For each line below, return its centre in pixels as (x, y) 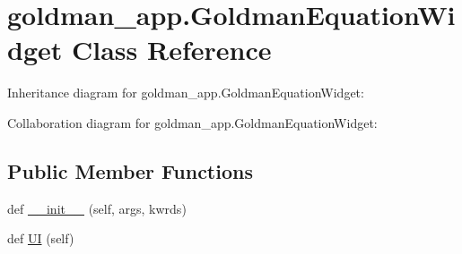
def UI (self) (41, 238)
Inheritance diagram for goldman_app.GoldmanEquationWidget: (186, 93)
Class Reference (171, 50)
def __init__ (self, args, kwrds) (97, 208)
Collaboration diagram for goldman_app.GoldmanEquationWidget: (192, 122)
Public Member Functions (130, 170)
